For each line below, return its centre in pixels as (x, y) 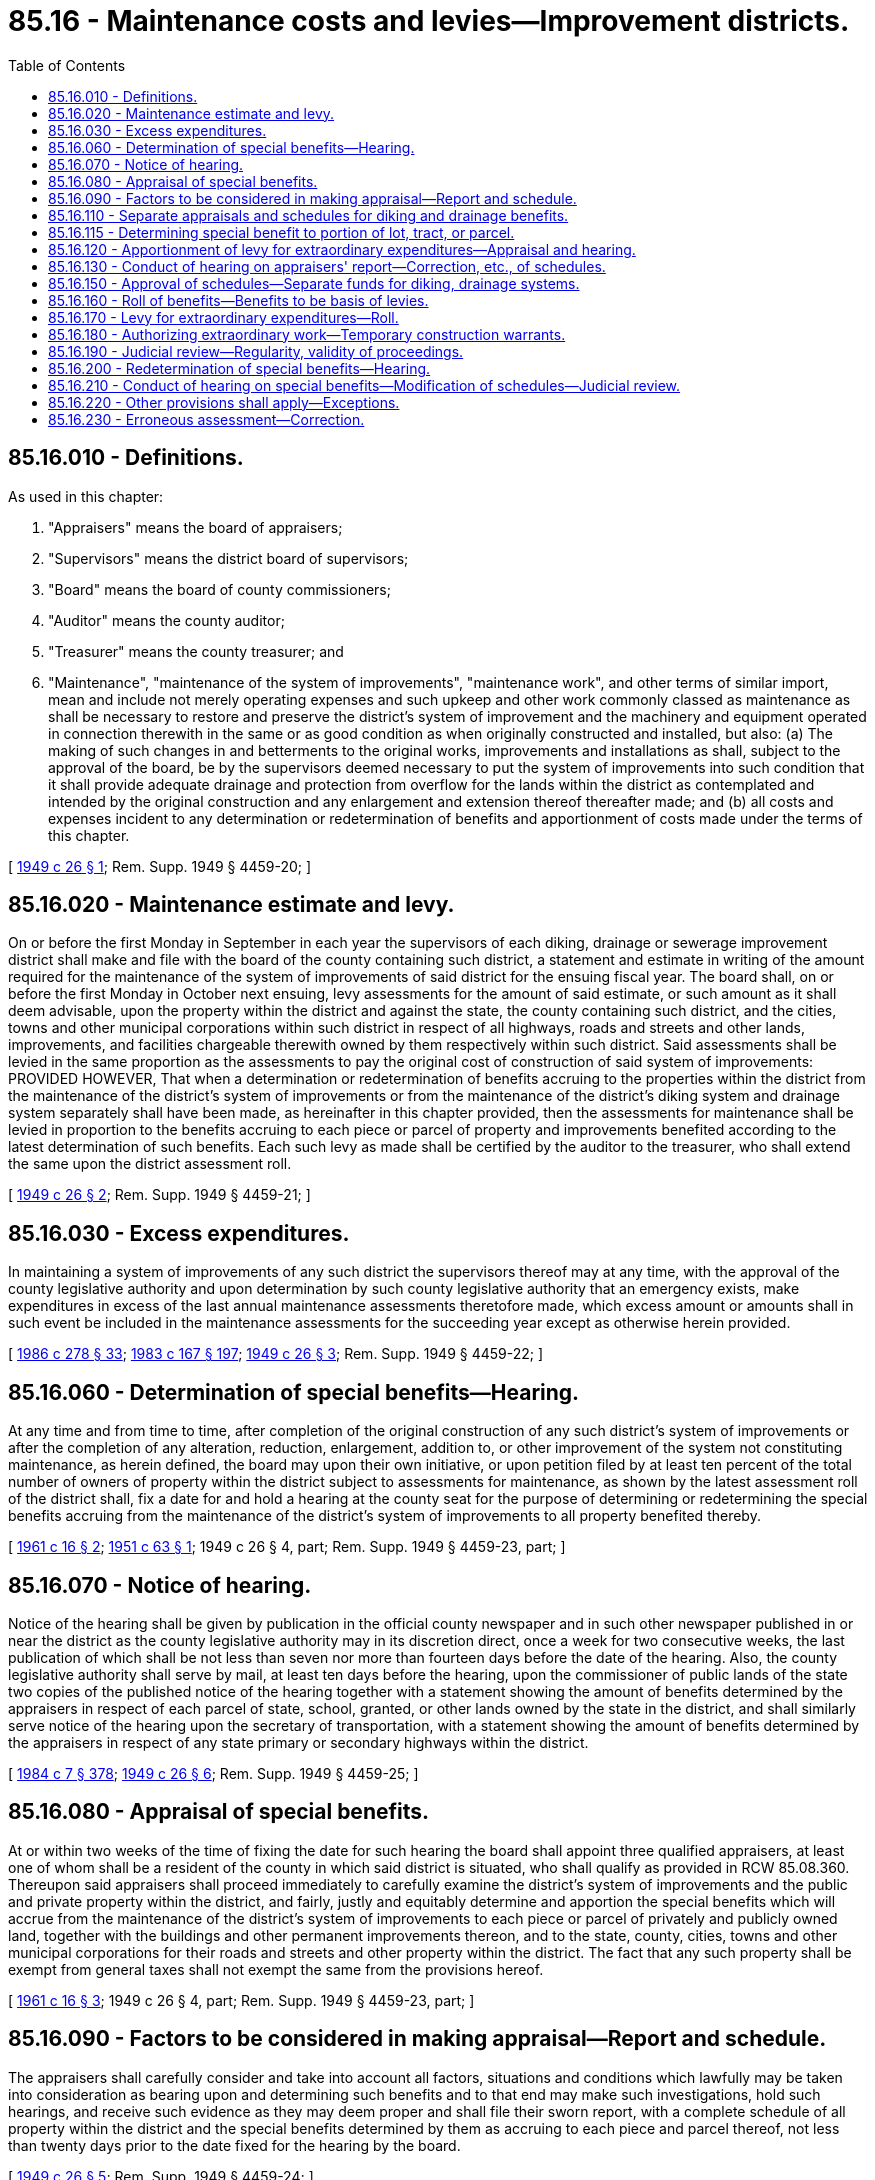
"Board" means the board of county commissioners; (219, 589)
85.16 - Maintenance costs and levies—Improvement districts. (429, 21)
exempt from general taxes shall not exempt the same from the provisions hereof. (276, 1969)
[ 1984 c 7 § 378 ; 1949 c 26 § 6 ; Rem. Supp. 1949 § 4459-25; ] (213, 1773)
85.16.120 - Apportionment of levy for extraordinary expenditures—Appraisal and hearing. (342, 249)
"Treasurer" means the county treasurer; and (196, 651)
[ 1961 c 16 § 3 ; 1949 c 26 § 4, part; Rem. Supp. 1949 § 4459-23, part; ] (241, 2000)
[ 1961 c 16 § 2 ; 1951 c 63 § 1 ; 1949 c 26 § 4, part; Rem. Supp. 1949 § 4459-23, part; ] (287, 1547)
